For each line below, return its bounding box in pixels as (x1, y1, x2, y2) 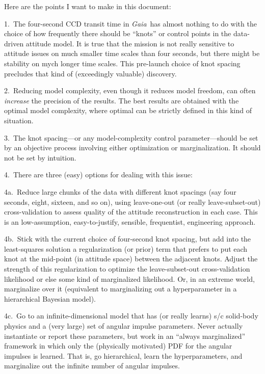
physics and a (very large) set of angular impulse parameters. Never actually (4, 320, 243, 331)
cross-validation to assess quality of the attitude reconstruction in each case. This (4, 206, 258, 217)
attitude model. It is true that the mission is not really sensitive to (25, 38, 234, 48)
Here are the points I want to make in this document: (4, 1, 171, 11)
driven (4, 38, 24, 48)
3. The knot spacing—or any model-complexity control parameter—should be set (4, 132, 258, 143)
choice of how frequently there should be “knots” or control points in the (4, 28, 231, 39)
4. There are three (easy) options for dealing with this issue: (4, 169, 193, 180)
